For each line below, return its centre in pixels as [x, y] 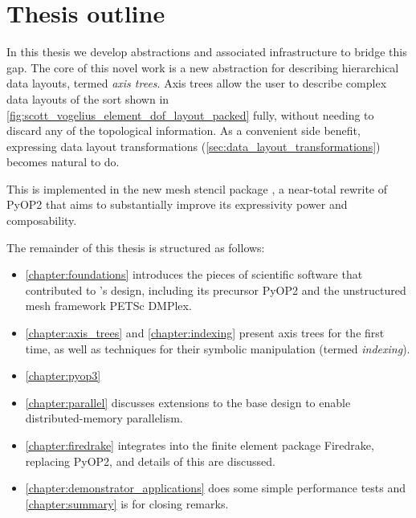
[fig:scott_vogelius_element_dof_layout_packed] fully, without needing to [190, 114]
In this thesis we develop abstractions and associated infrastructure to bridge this [207, 52]
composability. [42, 220]
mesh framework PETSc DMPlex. [108, 306]
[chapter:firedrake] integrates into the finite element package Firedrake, [200, 445]
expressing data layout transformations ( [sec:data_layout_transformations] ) [194, 146]
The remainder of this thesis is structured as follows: [136, 247]
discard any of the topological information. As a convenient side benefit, [184, 131]
